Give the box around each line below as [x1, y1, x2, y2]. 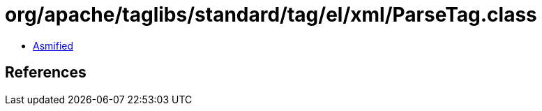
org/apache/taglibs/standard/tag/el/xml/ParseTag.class [5, 3, 537, 27]
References [5, 64, 86, 82]
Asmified [33, 39, 74, 52]
